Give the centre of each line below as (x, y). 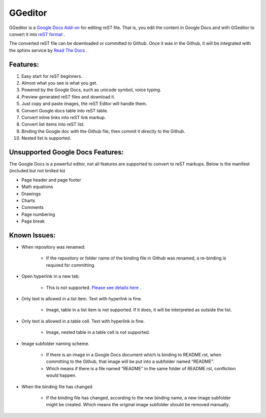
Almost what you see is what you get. (59, 83)
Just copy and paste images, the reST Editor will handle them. (84, 104)
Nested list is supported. (46, 138)
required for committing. (71, 265)
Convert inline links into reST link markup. (64, 117)
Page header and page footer (51, 180)
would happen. (61, 375)
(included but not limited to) (37, 171)
